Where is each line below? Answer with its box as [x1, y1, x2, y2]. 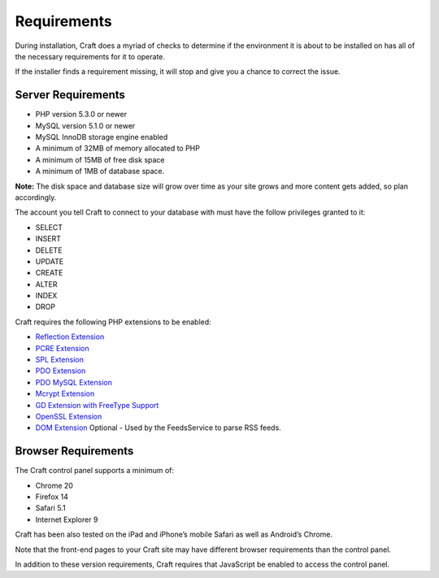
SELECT [35, 222, 63, 232]
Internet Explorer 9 [35, 515, 98, 524]
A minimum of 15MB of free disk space [35, 154, 166, 164]
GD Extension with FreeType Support [35, 400, 159, 410]
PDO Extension [35, 366, 86, 376]
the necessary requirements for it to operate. [15, 51, 166, 61]
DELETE [35, 245, 63, 255]
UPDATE [35, 256, 64, 266]
